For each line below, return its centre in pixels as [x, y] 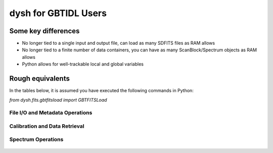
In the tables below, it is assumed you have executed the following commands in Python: [102, 91]
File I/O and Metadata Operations [51, 113]
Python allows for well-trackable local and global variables [83, 64]
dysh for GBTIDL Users [58, 13]
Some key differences [44, 31]
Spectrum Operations [36, 139]
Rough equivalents [40, 79]
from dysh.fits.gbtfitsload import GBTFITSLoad [58, 100]
